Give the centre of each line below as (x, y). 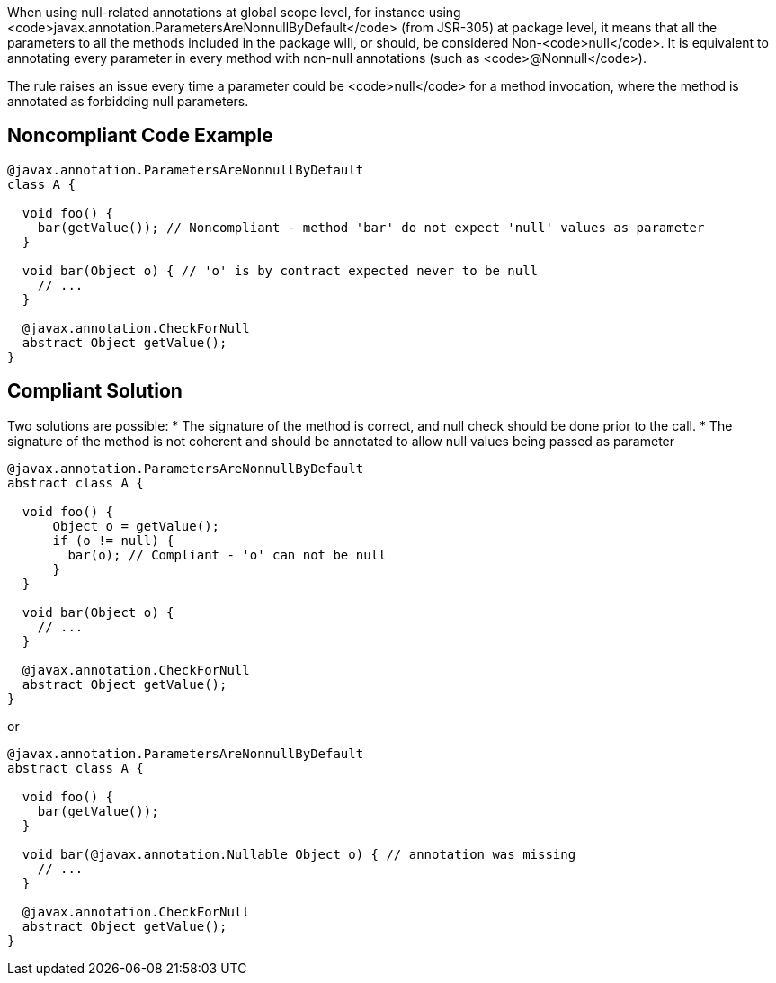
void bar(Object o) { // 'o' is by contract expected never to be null (280, 270)
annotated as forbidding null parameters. (128, 101)
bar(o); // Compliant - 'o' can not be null (227, 554)
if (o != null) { (113, 540)
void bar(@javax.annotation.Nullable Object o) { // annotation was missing (299, 854)
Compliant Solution (95, 391)
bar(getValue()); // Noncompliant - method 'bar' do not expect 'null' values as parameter (371, 227)
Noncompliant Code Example (140, 136)
